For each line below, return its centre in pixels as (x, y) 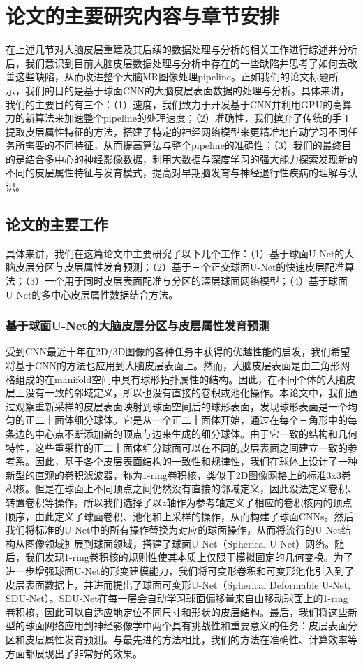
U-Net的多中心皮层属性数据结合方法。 (92, 294)
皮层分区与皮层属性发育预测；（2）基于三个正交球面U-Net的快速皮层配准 (180, 267)
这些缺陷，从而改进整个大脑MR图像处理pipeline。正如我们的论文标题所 (177, 77)
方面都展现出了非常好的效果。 (74, 653)
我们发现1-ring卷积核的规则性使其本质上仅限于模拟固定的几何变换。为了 (189, 557)
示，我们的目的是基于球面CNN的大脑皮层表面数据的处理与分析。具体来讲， (178, 90)
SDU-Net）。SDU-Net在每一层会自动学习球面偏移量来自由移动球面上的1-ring (177, 598)
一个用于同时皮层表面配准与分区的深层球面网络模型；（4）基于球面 (196, 281)
